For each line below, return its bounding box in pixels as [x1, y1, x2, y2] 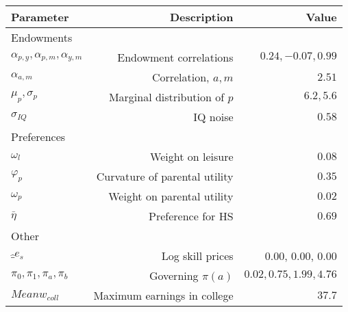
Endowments [11, 29, 73, 45]
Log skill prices [161, 248, 234, 263]
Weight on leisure [150, 148, 234, 164]
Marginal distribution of [108, 89, 225, 105]
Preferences [11, 129, 66, 144]
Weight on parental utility [108, 188, 234, 204]
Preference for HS [149, 208, 234, 224]
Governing [149, 268, 199, 283]
